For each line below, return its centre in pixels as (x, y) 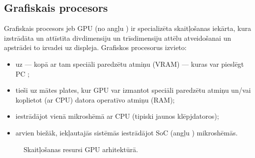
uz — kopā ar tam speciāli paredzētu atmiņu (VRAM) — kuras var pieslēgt (130, 64)
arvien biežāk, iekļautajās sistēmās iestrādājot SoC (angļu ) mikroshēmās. (127, 132)
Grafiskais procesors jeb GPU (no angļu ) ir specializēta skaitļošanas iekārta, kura (127, 28)
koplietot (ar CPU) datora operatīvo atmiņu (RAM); (95, 99)
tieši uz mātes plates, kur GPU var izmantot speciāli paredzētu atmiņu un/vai (133, 90)
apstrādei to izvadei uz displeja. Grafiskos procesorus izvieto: (95, 47)
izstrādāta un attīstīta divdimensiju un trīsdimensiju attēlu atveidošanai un (118, 38)
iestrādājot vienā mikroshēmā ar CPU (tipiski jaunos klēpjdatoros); (117, 116)
